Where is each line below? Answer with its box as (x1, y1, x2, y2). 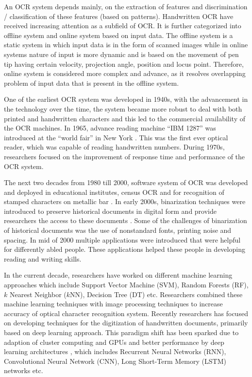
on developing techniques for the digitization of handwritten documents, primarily (4, 318, 248, 328)
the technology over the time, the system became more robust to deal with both (4, 103, 242, 113)
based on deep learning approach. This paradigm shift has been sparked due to (4, 327, 239, 337)
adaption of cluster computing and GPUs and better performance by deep (4, 337, 224, 347)
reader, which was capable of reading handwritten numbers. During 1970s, (4, 142, 225, 152)
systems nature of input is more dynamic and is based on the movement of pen (4, 49, 239, 59)
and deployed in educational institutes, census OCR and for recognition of (4, 187, 224, 197)
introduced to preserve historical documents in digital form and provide (4, 206, 217, 216)
